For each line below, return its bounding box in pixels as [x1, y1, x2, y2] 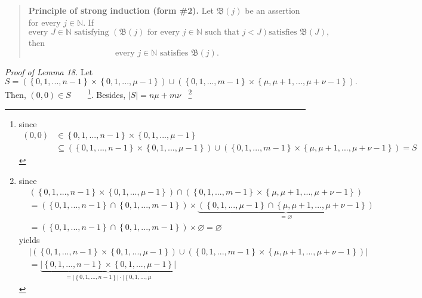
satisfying [74, 28, 109, 37]
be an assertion [245, 4, 300, 16]
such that [205, 28, 240, 37]
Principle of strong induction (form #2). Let [28, 4, 214, 16]
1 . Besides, [87, 87, 126, 101]
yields [19, 234, 40, 245]
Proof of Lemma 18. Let [5, 65, 93, 78]
